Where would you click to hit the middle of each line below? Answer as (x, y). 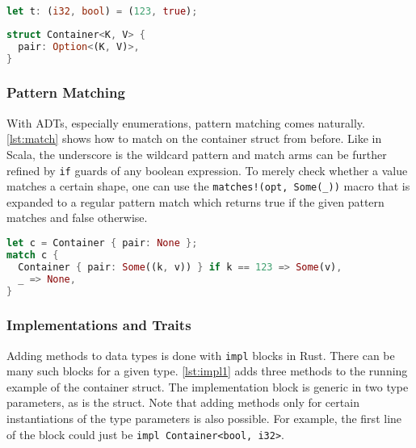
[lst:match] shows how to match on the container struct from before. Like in (194, 138)
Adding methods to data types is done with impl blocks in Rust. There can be (201, 355)
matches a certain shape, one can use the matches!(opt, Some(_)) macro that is (208, 186)
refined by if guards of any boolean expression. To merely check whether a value (207, 170)
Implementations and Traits (99, 325)
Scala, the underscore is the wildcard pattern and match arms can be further (197, 154)
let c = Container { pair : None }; (102, 243)
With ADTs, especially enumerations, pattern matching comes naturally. (186, 122)
